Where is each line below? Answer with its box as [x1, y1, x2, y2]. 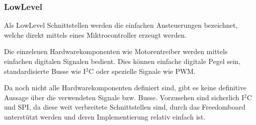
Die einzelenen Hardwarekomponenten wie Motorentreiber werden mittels [4, 46, 228, 57]
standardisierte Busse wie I [4, 65, 86, 76]
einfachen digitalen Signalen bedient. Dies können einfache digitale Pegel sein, [4, 56, 241, 66]
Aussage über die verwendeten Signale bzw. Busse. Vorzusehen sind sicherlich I [4, 92, 245, 102]
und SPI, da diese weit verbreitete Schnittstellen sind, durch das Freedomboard [4, 102, 246, 112]
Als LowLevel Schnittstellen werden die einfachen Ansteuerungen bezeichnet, [4, 20, 238, 30]
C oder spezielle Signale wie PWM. [88, 65, 196, 76]
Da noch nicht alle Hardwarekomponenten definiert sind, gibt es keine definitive [4, 82, 247, 93]
